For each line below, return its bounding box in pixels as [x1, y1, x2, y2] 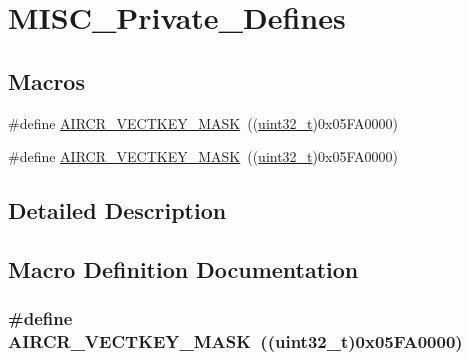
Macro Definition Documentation [8, 253, 359, 284]
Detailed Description [8, 195, 227, 226]
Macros [8, 65, 85, 96]
